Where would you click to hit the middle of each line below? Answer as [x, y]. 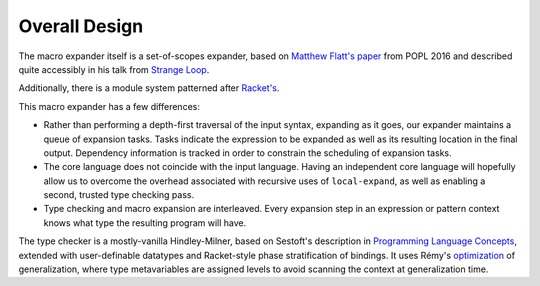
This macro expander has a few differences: [109, 106]
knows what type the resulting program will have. [145, 222]
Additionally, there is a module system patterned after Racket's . [149, 88]
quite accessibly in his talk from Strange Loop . [114, 69]
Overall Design [81, 26]
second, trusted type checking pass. [119, 195]
